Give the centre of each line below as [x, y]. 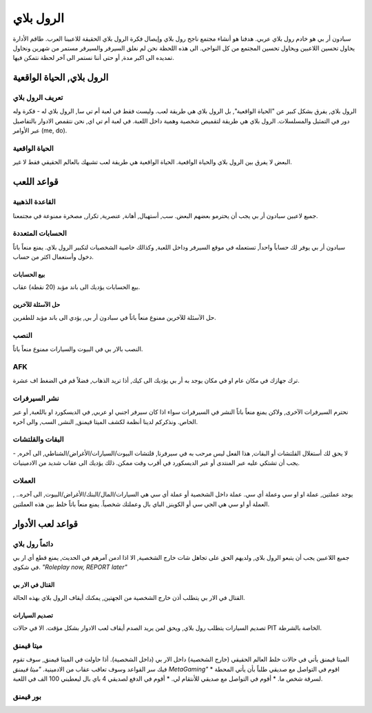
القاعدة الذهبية [34, 202]
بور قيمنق [27, 696]
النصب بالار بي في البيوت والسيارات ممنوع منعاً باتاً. [78, 349]
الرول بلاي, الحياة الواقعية [61, 78]
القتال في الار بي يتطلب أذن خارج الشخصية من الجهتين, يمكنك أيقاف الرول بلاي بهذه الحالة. [129, 597]
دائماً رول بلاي [33, 543]
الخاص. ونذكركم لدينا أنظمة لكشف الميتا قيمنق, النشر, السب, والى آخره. [105, 421]
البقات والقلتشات [39, 439]
